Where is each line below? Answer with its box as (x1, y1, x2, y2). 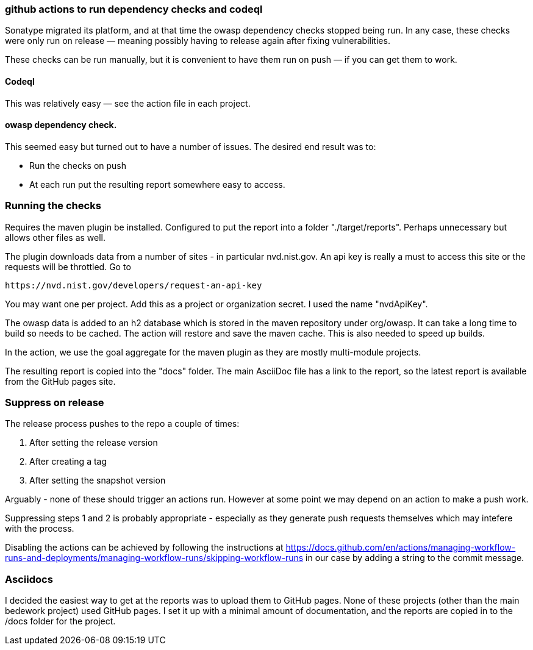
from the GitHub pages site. (5, 376, 116, 387)
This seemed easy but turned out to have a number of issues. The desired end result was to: (5, 141, 376, 152)
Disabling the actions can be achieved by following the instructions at (5, 542, 284, 553)
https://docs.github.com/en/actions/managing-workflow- (285, 542, 516, 553)
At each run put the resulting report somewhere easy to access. (29, 179, 285, 190)
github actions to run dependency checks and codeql (5, 3, 263, 15)
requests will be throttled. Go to (5, 261, 131, 272)
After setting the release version (29, 437, 158, 448)
